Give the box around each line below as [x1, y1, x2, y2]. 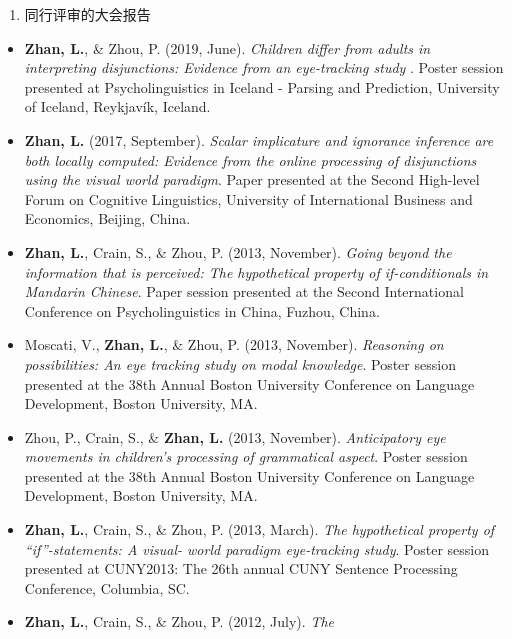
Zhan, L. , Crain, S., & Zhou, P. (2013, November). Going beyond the [24, 241, 452, 262]
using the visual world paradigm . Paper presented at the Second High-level [24, 169, 480, 190]
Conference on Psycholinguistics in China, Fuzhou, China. [24, 300, 380, 321]
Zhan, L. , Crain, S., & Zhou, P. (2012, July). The [24, 611, 334, 632]
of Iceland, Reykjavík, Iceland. [24, 96, 211, 117]
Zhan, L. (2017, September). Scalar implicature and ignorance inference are [24, 129, 494, 150]
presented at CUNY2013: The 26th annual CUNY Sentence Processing [24, 558, 458, 579]
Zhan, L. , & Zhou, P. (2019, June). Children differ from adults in [24, 37, 431, 58]
